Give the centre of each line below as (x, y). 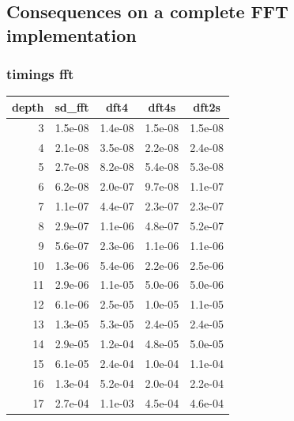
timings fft (40, 74)
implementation (72, 34)
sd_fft (72, 106)
